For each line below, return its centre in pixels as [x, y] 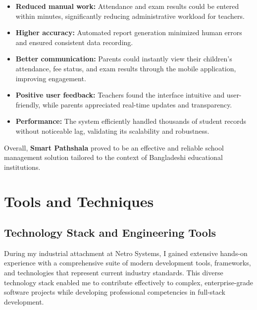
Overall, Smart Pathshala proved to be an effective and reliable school [114, 147]
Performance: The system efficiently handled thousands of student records [131, 121]
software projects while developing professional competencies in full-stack [115, 292]
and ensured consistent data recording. [74, 42]
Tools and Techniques [79, 201]
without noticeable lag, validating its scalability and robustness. [112, 130]
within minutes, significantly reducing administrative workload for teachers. [130, 16]
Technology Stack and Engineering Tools [110, 232]
